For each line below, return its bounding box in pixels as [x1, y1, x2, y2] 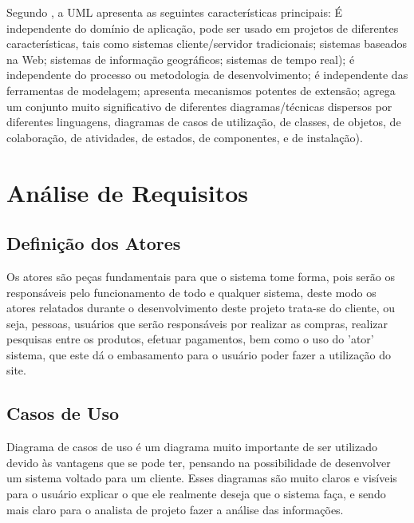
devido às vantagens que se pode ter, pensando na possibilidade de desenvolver [6, 454, 391, 470]
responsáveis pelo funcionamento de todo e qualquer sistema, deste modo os [6, 283, 377, 300]
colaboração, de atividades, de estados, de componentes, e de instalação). [6, 129, 363, 145]
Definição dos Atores [6, 231, 181, 256]
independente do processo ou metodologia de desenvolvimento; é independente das [6, 66, 408, 83]
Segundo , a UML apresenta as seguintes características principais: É [6, 4, 343, 20]
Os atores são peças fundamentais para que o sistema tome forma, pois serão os [6, 267, 395, 284]
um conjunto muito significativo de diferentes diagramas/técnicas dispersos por [6, 97, 392, 114]
